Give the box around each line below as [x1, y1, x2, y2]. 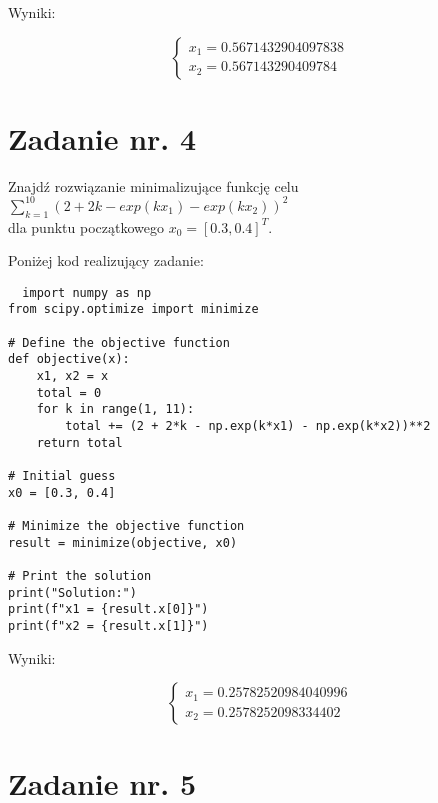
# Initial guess [8, 469, 116, 484]
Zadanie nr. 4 [8, 117, 197, 158]
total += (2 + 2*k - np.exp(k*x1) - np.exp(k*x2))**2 [65, 419, 431, 434]
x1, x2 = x [36, 369, 109, 384]
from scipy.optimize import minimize [8, 302, 259, 317]
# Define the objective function [8, 335, 230, 350]
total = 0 [36, 385, 102, 400]
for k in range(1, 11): [36, 402, 195, 417]
